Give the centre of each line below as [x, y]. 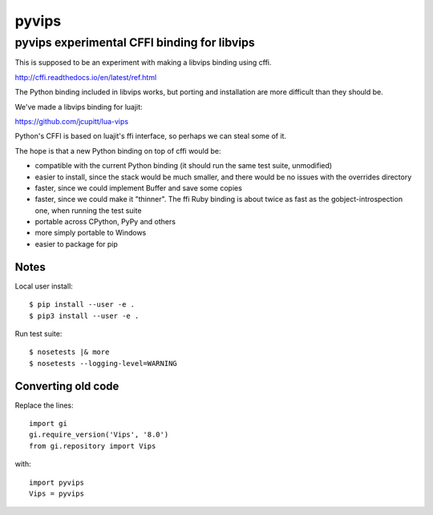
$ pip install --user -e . [82, 305]
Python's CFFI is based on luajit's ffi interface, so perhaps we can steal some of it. [151, 136]
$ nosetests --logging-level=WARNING [103, 363]
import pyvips [57, 482]
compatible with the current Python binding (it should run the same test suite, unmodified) [184, 166]
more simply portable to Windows [91, 233]
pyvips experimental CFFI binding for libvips [135, 42]
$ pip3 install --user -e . [84, 316]
